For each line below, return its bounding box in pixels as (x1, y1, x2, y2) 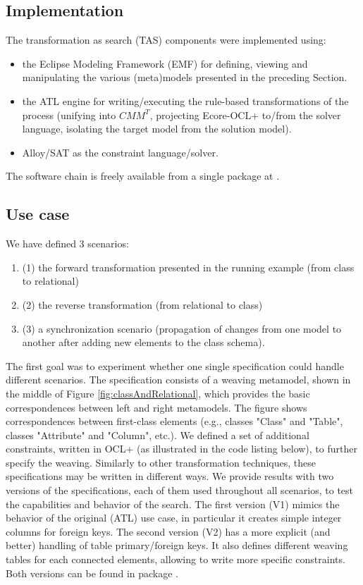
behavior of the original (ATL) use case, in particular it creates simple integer (6, 510, 342, 525)
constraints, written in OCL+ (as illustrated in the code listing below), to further (6, 441, 357, 456)
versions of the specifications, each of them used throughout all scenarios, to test (6, 483, 354, 498)
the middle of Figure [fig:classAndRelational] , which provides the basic (6, 386, 310, 400)
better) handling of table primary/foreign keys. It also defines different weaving (6, 538, 348, 553)
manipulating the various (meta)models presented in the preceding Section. (22, 70, 347, 85)
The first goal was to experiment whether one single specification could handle (6, 358, 344, 373)
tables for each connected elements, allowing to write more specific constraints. (6, 552, 345, 567)
